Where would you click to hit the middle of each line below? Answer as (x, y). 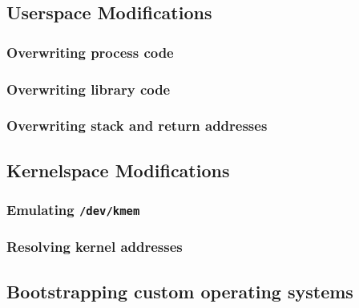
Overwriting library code (89, 89)
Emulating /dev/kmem (73, 210)
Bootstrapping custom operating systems (180, 291)
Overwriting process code (90, 52)
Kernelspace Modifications (118, 170)
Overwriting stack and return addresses (137, 126)
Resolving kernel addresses (95, 247)
